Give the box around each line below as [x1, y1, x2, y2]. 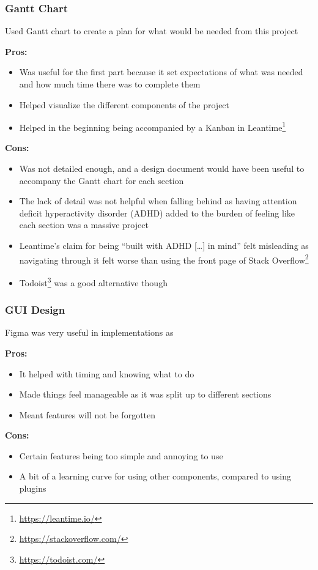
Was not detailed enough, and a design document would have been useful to [19, 162, 305, 175]
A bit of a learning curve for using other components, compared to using [19, 470, 291, 483]
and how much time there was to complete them [19, 78, 201, 90]
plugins [19, 482, 46, 495]
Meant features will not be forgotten [19, 408, 156, 421]
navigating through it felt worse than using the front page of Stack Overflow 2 [19, 251, 309, 266]
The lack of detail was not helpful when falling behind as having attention [19, 194, 297, 207]
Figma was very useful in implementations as [5, 326, 174, 339]
